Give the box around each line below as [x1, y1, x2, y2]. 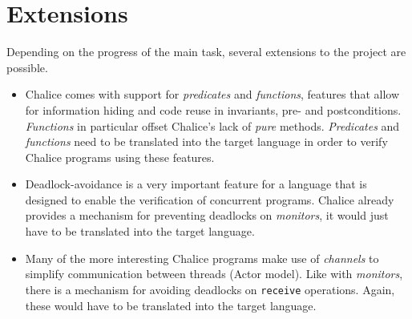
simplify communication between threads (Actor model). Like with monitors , [25, 265, 403, 282]
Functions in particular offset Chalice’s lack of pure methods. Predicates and [25, 117, 400, 134]
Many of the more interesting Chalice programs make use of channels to [25, 249, 379, 266]
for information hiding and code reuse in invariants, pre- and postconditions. [25, 101, 402, 118]
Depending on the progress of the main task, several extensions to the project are [6, 43, 406, 60]
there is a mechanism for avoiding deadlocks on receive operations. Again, [25, 281, 395, 297]
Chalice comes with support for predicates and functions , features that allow [25, 86, 400, 103]
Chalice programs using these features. [25, 148, 215, 165]
